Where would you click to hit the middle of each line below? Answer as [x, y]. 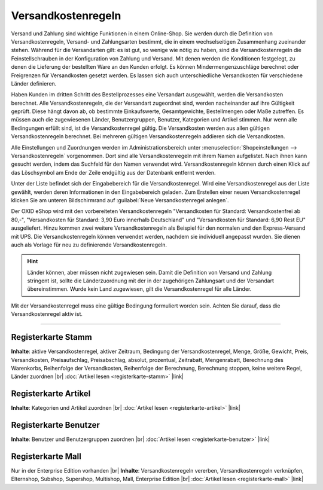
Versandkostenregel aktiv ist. [47, 314]
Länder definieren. [34, 83]
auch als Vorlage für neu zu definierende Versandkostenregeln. [89, 245]
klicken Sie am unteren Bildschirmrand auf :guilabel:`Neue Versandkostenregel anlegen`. [120, 200]
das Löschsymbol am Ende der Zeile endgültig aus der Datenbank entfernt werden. [113, 172]
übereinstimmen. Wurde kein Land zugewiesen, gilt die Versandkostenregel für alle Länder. [139, 289]
